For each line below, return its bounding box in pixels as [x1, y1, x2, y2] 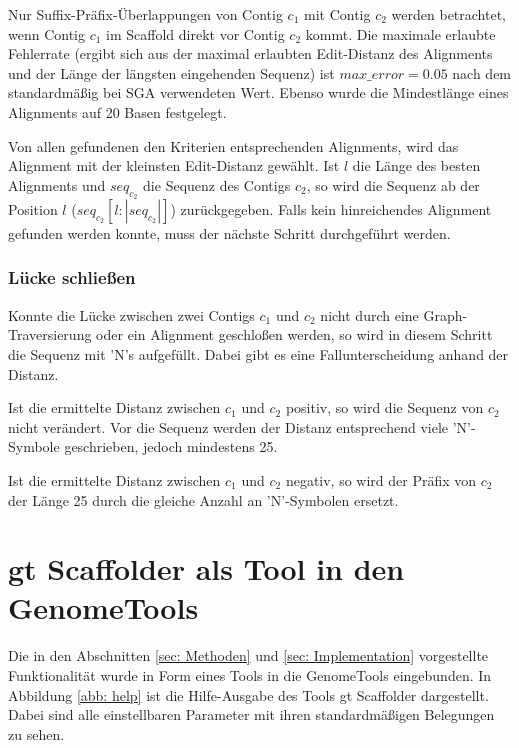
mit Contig [304, 4, 371, 24]
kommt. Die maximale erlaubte [305, 23, 496, 44]
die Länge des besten [352, 155, 481, 176]
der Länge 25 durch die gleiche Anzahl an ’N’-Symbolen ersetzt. [8, 489, 399, 510]
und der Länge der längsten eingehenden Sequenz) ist [8, 62, 335, 83]
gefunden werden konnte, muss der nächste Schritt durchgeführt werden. [8, 222, 451, 243]
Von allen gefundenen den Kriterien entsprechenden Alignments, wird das [8, 135, 459, 156]
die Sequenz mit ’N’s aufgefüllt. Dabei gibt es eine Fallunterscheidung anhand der [8, 343, 509, 364]
